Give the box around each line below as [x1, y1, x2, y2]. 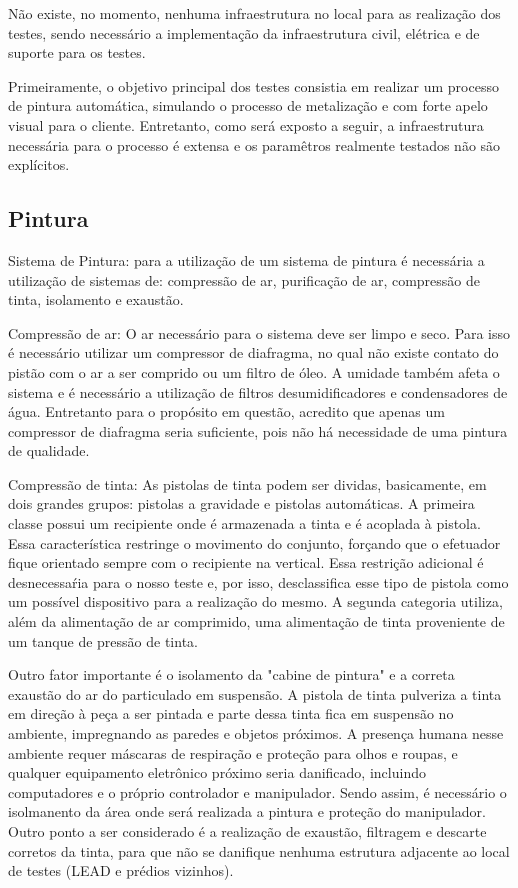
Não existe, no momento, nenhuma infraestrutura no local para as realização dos [8, 3, 501, 23]
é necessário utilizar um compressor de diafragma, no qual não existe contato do [8, 342, 499, 363]
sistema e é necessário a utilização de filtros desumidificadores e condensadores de [8, 381, 508, 402]
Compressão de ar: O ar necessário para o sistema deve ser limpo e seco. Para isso [8, 322, 511, 343]
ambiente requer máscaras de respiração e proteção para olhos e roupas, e [8, 742, 458, 763]
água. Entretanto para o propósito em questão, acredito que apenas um [8, 401, 445, 422]
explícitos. [8, 154, 70, 175]
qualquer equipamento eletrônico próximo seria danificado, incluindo [8, 762, 426, 783]
